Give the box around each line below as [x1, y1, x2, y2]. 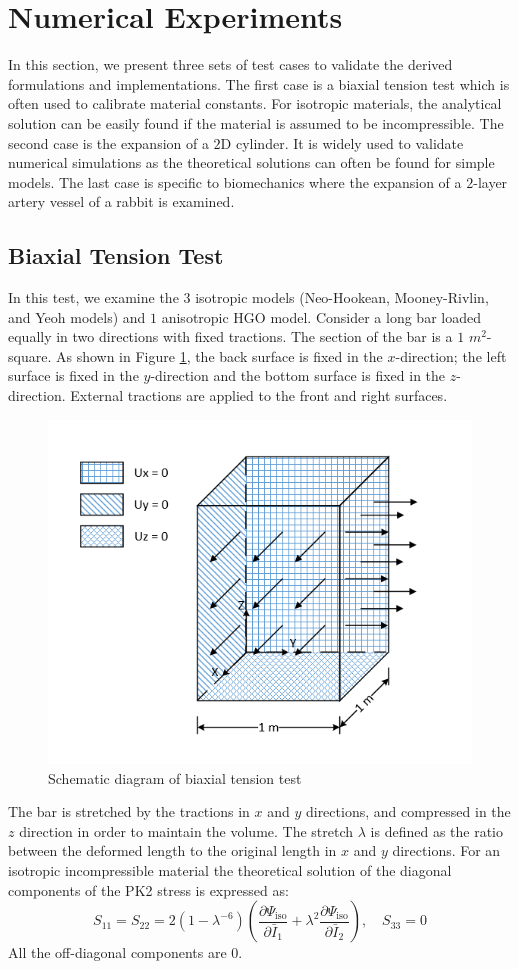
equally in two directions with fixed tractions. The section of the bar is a [8, 326, 453, 347]
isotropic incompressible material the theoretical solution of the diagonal [8, 859, 452, 880]
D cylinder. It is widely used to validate [220, 132, 464, 153]
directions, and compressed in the [305, 801, 511, 822]
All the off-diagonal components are [8, 942, 227, 963]
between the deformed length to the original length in [8, 840, 337, 861]
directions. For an [392, 840, 501, 861]
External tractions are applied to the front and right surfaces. [70, 385, 448, 406]
